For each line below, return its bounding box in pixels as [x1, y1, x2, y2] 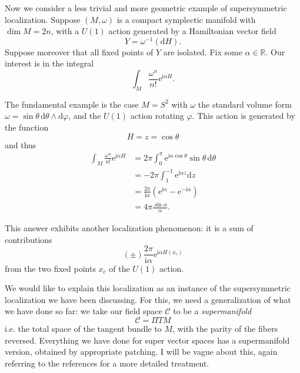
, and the [68, 109, 101, 122]
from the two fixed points [5, 262, 96, 274]
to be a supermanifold [173, 305, 252, 317]
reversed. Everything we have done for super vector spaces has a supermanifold [5, 334, 290, 346]
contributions [5, 233, 52, 245]
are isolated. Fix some [163, 45, 242, 58]
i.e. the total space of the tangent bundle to [5, 322, 162, 334]
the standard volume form [198, 98, 292, 110]
